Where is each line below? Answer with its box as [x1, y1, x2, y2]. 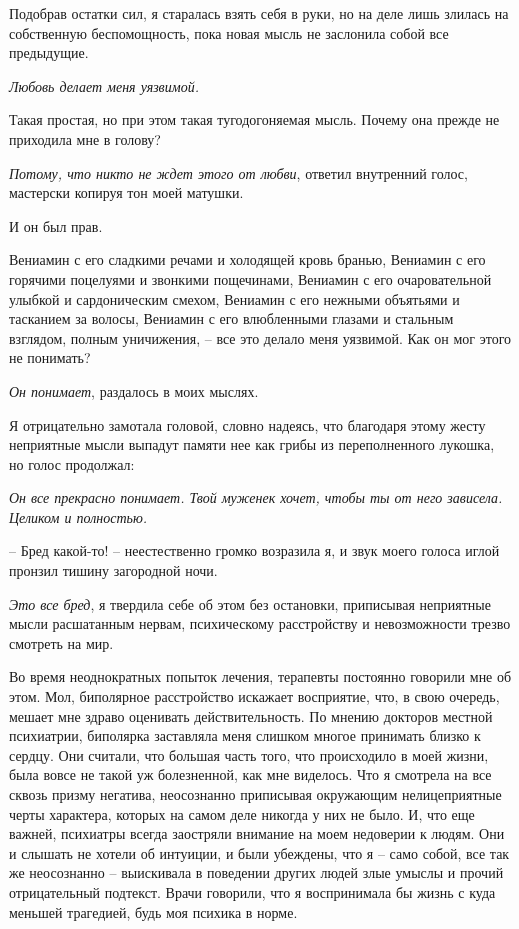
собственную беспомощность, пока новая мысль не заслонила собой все [9, 22, 449, 43]
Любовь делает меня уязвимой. [9, 75, 199, 96]
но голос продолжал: [9, 453, 135, 474]
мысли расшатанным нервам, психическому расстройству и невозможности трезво [9, 613, 511, 634]
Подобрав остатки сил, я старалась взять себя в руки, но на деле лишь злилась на [9, 3, 509, 23]
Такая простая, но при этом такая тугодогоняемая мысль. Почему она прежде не [9, 109, 500, 130]
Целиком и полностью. [9, 506, 148, 527]
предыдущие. [9, 42, 89, 63]
